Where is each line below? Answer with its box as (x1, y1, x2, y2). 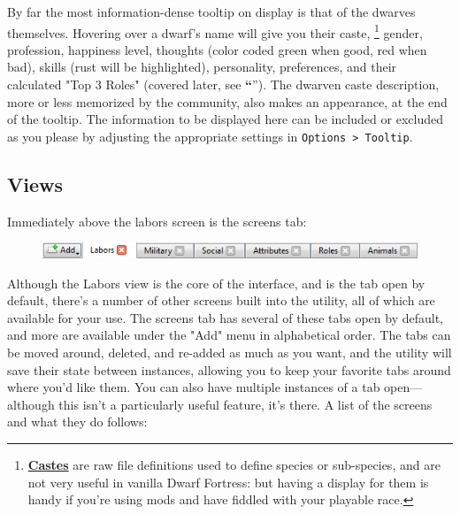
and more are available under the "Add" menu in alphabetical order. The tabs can (7, 326, 451, 344)
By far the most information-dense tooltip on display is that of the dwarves (7, 3, 416, 20)
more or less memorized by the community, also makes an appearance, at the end (7, 92, 448, 111)
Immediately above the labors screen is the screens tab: (7, 211, 307, 230)
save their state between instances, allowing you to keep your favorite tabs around (7, 360, 451, 379)
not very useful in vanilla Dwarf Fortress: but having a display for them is (27, 472, 429, 491)
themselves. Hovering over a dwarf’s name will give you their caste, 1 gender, (7, 20, 423, 42)
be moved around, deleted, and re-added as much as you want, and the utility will (7, 342, 452, 361)
